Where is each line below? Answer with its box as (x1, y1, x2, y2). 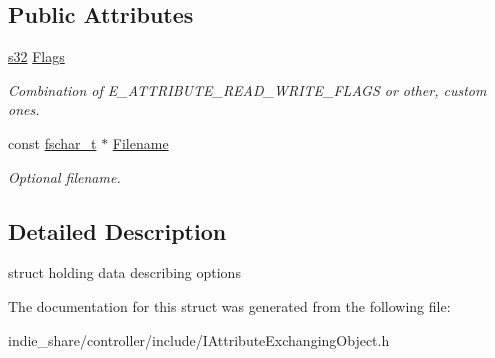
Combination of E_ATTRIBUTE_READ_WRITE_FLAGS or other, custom (8, 79, 487, 100)
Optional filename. (8, 166, 121, 187)
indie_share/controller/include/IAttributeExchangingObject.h (8, 329, 390, 350)
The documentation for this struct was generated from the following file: (8, 295, 451, 316)
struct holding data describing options (8, 262, 241, 283)
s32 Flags (8, 46, 65, 67)
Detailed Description (8, 215, 227, 246)
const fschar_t (8, 132, 97, 153)
